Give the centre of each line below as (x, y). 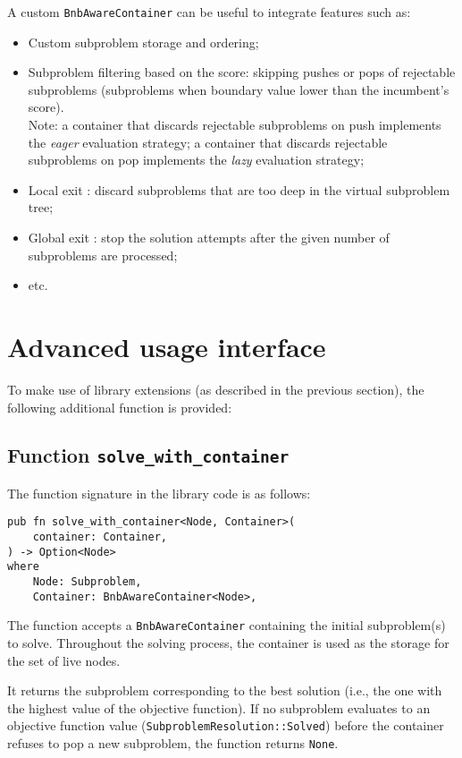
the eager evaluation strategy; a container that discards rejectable (208, 142)
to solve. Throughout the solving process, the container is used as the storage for (228, 643)
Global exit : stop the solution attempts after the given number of (209, 237)
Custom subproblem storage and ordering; (143, 42)
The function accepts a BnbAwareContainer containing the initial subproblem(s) (227, 625)
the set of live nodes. (64, 660)
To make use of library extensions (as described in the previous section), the (216, 389)
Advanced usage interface (167, 346)
